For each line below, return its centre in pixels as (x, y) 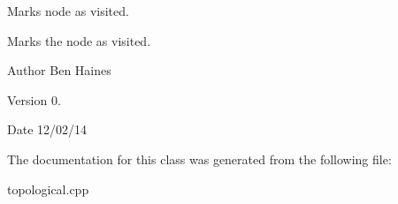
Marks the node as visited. (79, 40)
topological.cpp (48, 189)
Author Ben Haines (59, 70)
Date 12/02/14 (47, 129)
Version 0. (34, 99)
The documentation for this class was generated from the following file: (199, 159)
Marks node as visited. (68, 11)
